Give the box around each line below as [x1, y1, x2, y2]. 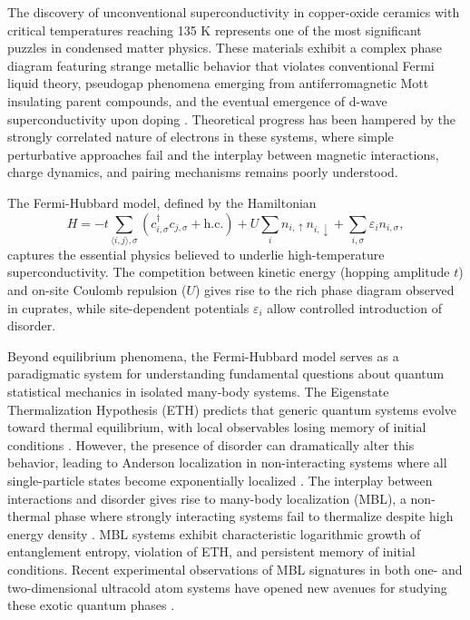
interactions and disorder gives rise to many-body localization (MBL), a [7, 488, 406, 507]
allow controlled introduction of [267, 298, 442, 317]
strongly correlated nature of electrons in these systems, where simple [7, 127, 394, 146]
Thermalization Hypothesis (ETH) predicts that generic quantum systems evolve [7, 399, 457, 418]
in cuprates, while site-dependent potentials [7, 298, 250, 317]
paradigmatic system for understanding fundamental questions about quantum [7, 364, 445, 383]
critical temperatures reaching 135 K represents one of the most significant [7, 20, 422, 39]
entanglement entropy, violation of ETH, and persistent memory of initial [7, 542, 416, 561]
